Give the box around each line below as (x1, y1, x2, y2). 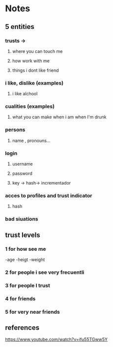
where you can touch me (12, 48, 63, 54)
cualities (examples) (5, 103, 55, 110)
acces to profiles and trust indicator (5, 192, 92, 199)
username (12, 161, 33, 167)
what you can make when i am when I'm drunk (12, 114, 107, 120)
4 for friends (5, 295, 36, 302)
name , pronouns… (12, 137, 51, 143)
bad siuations (5, 215, 38, 222)
